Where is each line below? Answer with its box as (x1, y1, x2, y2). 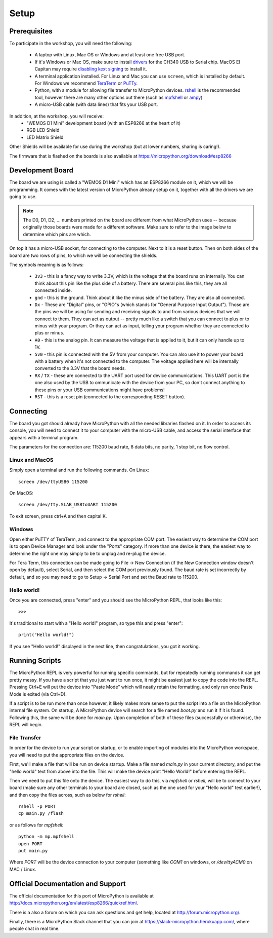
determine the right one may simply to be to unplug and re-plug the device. (9, 550, 166, 556)
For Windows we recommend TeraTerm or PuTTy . (34, 80, 138, 86)
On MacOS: (9, 490, 34, 496)
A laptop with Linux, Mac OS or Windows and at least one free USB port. (34, 52, 186, 58)
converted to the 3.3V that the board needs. (34, 365, 126, 371)
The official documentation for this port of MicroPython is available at (9, 892, 154, 899)
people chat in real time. (9, 925, 60, 932)
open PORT (18, 841, 42, 846)
